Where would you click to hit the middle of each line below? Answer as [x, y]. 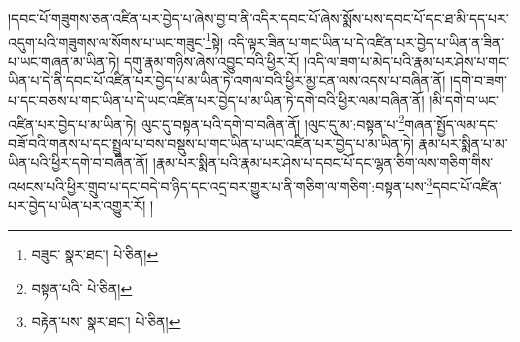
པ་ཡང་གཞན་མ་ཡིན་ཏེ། [64, 60]
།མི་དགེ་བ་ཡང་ [464, 100]
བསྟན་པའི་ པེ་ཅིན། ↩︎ [82, 287]
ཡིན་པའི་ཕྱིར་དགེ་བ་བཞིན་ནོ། [78, 162]
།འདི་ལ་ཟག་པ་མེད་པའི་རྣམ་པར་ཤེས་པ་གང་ [407, 60]
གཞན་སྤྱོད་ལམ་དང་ [451, 123]
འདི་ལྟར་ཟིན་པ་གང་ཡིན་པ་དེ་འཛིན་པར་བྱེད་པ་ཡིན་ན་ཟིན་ [366, 41]
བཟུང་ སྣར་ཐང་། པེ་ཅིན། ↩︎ [95, 253]
